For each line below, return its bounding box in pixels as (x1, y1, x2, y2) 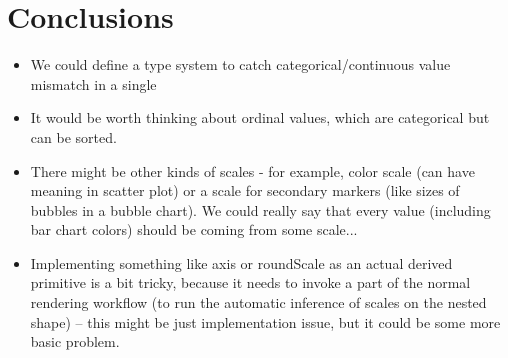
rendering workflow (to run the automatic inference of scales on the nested (30, 292, 487, 313)
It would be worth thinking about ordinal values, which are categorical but (30, 107, 490, 128)
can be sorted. (30, 126, 117, 147)
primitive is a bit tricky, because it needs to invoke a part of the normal (30, 272, 471, 293)
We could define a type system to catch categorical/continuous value (30, 54, 451, 75)
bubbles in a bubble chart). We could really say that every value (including (30, 199, 491, 220)
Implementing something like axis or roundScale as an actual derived (30, 252, 453, 273)
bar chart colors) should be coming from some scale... (30, 219, 358, 240)
